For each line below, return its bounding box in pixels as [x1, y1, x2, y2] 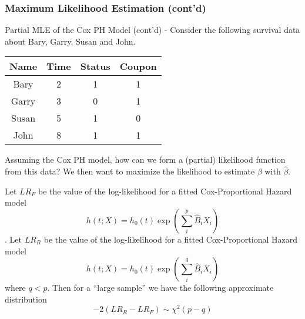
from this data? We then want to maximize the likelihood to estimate [5, 165, 255, 177]
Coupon [119, 59, 157, 73]
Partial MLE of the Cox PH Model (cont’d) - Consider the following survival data [5, 23, 300, 36]
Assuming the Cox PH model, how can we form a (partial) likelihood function [5, 153, 286, 166]
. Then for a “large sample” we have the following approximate [47, 281, 274, 294]
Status [80, 59, 110, 73]
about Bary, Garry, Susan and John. [5, 35, 136, 47]
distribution [5, 293, 47, 305]
